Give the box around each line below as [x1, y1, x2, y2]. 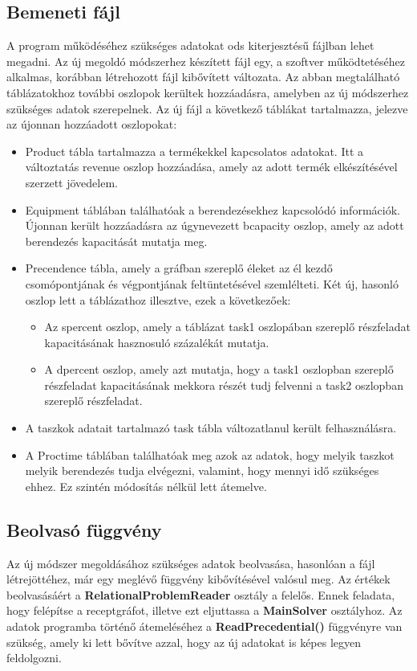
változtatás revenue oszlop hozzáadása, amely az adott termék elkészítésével [25, 158, 398, 175]
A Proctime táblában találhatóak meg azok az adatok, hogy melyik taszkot [25, 446, 395, 463]
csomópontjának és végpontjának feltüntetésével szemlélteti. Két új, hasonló [25, 275, 399, 292]
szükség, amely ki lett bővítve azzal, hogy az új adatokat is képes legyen [6, 633, 362, 650]
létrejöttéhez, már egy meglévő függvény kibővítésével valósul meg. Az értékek [6, 571, 391, 587]
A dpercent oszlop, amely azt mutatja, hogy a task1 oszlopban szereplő [44, 361, 394, 378]
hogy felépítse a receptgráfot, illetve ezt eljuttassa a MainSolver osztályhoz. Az [6, 602, 403, 619]
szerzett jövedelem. [25, 174, 118, 190]
